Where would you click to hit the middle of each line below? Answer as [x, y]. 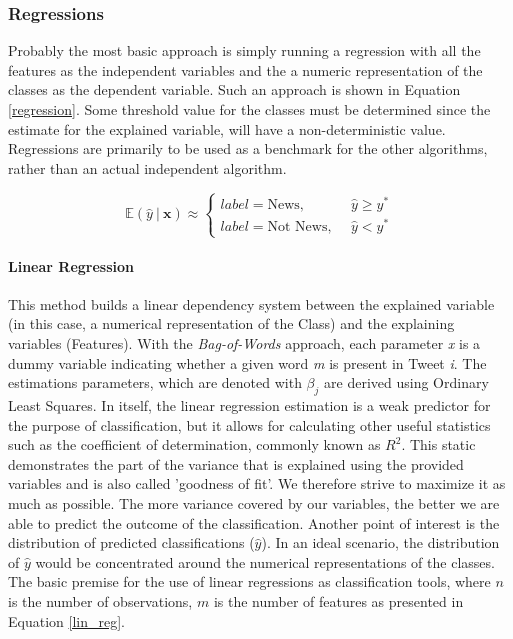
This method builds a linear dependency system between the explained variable [251, 303]
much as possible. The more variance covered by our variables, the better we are [254, 503]
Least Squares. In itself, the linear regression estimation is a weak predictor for [249, 405]
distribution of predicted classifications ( [131, 542]
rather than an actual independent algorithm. [147, 167]
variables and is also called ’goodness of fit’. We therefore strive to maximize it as [257, 483]
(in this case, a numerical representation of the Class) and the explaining [231, 323]
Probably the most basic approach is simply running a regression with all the [244, 50]
